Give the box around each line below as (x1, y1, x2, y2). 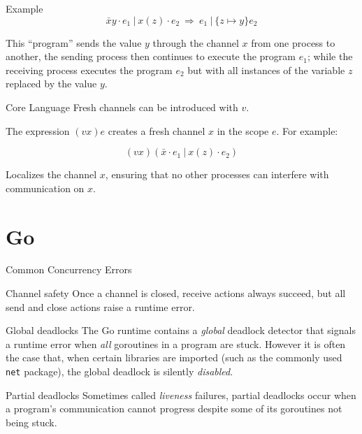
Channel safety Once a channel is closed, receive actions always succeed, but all (6, 286, 346, 301)
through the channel (152, 35, 239, 50)
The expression (6, 123, 70, 138)
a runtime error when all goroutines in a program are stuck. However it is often (6, 336, 346, 351)
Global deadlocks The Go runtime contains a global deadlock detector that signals (6, 323, 356, 338)
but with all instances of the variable (187, 62, 345, 77)
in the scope (217, 123, 269, 138)
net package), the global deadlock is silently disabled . (6, 364, 233, 379)
